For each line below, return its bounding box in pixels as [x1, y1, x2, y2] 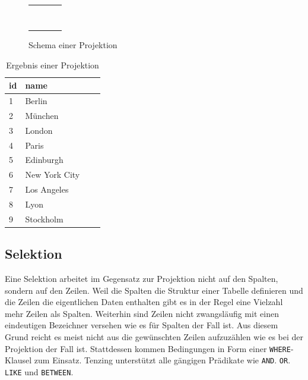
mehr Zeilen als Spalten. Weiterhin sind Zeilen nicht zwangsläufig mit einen [5, 307, 279, 319]
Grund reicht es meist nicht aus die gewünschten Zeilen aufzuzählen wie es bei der [5, 331, 303, 343]
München [25, 109, 59, 121]
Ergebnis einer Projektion [6, 58, 99, 71]
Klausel [5, 354, 32, 366]
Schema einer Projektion [28, 39, 118, 51]
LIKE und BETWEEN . [5, 365, 74, 378]
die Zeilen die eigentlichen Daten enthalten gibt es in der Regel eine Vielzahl [5, 296, 283, 308]
